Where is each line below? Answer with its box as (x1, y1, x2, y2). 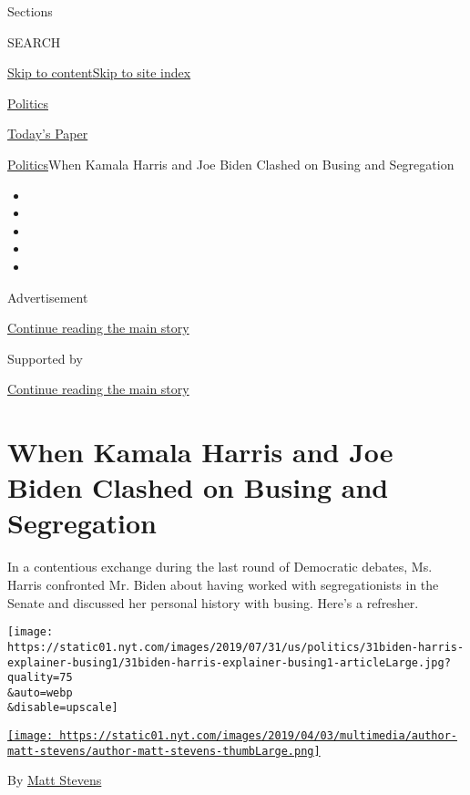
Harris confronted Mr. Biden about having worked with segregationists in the (7, 575, 439, 594)
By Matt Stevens (7, 770, 102, 790)
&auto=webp (7, 686, 73, 699)
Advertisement (7, 287, 88, 306)
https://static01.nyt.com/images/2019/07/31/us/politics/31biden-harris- (7, 640, 465, 654)
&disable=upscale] (7, 701, 118, 715)
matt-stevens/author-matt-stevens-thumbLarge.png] (7, 744, 321, 758)
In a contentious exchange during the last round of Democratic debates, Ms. (7, 557, 433, 576)
